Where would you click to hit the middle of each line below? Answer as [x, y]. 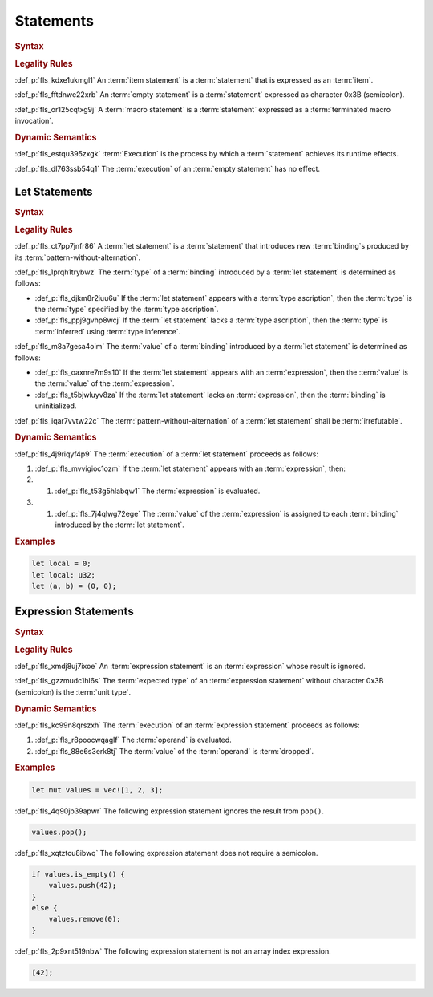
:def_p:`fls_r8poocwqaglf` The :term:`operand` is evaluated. [133, 740]
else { [45, 908]
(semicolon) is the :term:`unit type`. [73, 692]
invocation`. [34, 121]
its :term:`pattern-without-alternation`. [78, 257]
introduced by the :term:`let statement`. [119, 525]
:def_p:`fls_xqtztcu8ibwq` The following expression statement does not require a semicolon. [166, 853]
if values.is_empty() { [79, 874]
